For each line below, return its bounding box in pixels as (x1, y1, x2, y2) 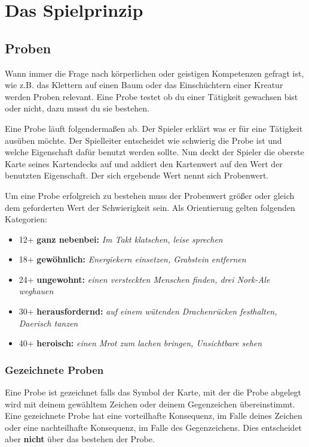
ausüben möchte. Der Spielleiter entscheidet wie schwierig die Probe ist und (5, 134, 282, 146)
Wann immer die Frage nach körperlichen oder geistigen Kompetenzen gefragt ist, (5, 67, 304, 79)
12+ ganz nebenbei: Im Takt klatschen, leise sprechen (19, 232, 223, 245)
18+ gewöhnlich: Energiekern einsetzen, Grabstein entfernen (19, 253, 246, 265)
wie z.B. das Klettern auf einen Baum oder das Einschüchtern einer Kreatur (5, 78, 283, 91)
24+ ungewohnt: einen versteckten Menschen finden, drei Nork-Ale (19, 273, 270, 285)
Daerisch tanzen (19, 316, 78, 329)
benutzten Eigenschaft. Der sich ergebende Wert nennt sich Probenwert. (5, 169, 269, 182)
